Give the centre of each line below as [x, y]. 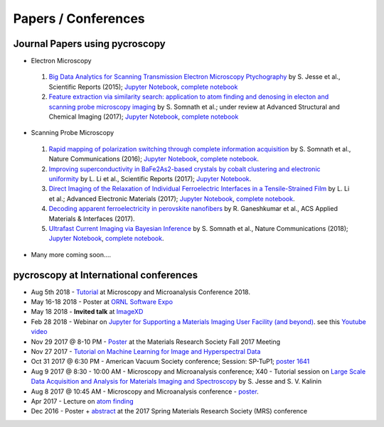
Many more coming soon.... [71, 254]
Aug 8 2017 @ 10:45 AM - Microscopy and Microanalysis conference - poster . [145, 391]
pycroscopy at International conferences [106, 275]
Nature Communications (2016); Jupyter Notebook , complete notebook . [154, 159]
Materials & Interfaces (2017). [92, 218]
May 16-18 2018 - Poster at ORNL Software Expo [102, 302]
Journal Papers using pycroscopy [90, 44]
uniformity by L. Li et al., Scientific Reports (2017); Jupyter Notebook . [150, 178]
